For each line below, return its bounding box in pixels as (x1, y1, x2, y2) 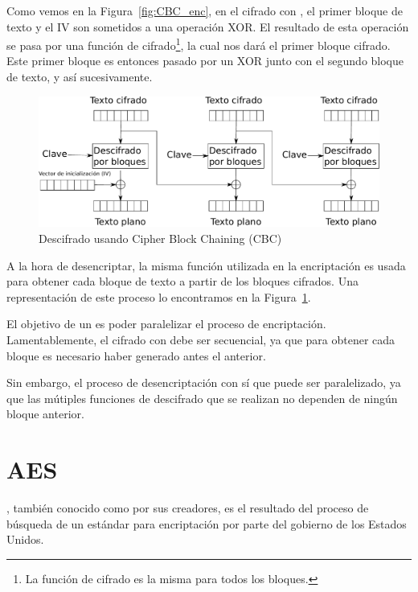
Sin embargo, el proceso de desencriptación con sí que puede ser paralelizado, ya (6, 374, 401, 391)
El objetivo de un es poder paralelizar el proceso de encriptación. (6, 315, 326, 332)
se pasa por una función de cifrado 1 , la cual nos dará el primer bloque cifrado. (6, 35, 391, 53)
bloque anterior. (6, 405, 84, 422)
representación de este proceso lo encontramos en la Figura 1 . (6, 288, 311, 305)
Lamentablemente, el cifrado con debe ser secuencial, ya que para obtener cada (6, 331, 395, 347)
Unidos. (6, 531, 44, 548)
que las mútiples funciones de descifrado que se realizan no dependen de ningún (6, 389, 398, 406)
